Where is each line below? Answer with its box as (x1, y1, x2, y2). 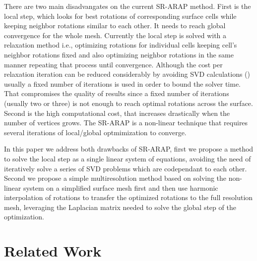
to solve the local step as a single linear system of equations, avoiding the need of (4, 153, 251, 163)
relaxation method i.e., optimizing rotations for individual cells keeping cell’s (4, 40, 237, 50)
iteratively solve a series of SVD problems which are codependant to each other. (4, 163, 247, 173)
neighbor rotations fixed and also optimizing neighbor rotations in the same (4, 49, 234, 59)
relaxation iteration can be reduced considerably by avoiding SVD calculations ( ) (4, 69, 250, 79)
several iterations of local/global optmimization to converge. (4, 127, 187, 137)
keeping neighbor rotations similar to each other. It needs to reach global (4, 20, 226, 31)
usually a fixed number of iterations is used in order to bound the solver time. (4, 78, 241, 89)
